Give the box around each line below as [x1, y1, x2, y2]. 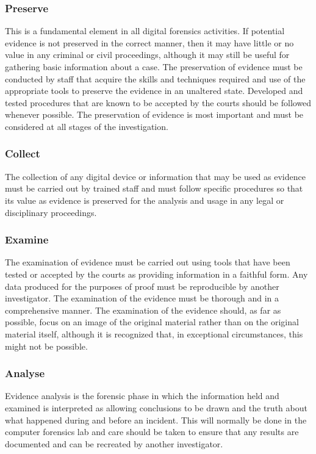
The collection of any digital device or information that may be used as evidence [5, 170, 306, 182]
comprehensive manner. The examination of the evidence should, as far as [5, 303, 281, 316]
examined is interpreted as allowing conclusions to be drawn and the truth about [5, 401, 307, 414]
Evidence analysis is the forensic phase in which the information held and [5, 389, 279, 402]
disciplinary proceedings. [5, 206, 97, 218]
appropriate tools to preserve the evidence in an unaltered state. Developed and [5, 84, 303, 97]
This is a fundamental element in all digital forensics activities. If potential [5, 24, 285, 37]
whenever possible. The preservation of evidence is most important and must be [5, 108, 304, 121]
